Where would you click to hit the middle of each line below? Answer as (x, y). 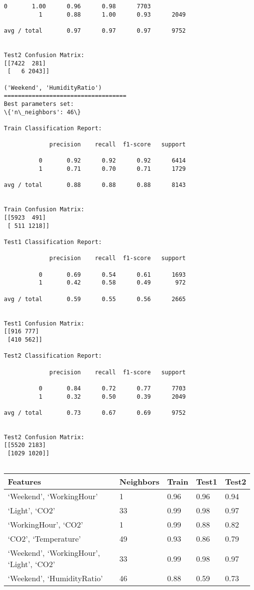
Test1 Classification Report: (53, 242)
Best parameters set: (39, 104)
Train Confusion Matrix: (44, 210)
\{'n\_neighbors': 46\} (42, 112)
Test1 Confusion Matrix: (44, 323)
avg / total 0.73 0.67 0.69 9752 (95, 413)
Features (25, 482)
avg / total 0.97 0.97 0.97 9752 (95, 31)
